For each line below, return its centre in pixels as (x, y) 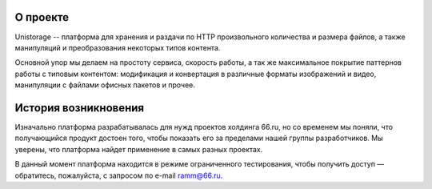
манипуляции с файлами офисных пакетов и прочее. (105, 85)
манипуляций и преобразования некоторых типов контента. (118, 47)
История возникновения (79, 108)
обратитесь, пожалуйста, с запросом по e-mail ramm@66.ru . (119, 175)
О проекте (42, 17)
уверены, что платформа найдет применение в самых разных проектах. (139, 149)
